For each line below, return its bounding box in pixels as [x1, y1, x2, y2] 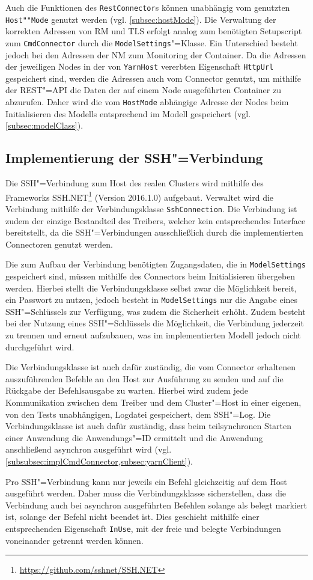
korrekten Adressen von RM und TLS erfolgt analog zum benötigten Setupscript [5, 25, 302, 37]
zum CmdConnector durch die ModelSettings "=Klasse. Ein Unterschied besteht [5, 36, 298, 49]
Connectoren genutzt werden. [5, 237, 113, 250]
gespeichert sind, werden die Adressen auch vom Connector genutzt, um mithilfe [5, 72, 301, 84]
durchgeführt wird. [5, 340, 74, 353]
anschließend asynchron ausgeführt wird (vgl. [5, 443, 172, 456]
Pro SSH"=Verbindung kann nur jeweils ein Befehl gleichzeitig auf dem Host [5, 475, 287, 487]
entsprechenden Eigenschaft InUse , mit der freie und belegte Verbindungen [5, 522, 281, 534]
